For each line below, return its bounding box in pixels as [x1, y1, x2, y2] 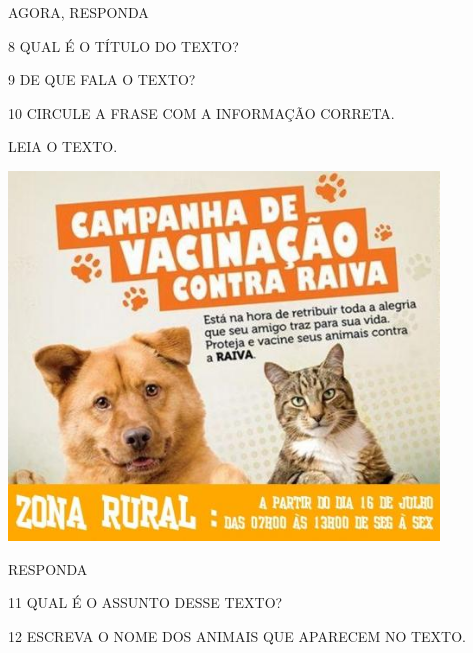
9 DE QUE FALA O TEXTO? [8, 69, 196, 90]
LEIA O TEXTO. [8, 136, 118, 157]
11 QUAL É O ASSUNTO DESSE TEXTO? [8, 592, 283, 613]
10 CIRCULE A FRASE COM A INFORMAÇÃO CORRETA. [8, 102, 395, 123]
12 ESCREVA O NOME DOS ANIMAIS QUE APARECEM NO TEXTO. [8, 625, 466, 646]
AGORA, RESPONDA [8, 2, 149, 22]
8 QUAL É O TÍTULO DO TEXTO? [8, 35, 239, 56]
